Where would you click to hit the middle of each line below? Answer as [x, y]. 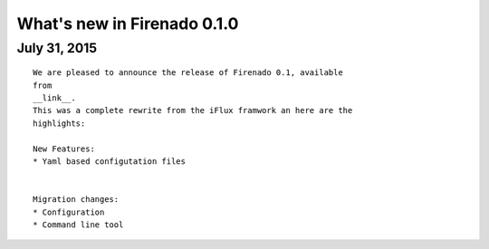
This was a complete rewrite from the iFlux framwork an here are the [193, 110]
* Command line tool [78, 225]
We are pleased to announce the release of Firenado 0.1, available [188, 73]
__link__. [54, 98]
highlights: [59, 123]
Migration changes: [76, 200]
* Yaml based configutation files [109, 161]
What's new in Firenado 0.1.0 [128, 24]
